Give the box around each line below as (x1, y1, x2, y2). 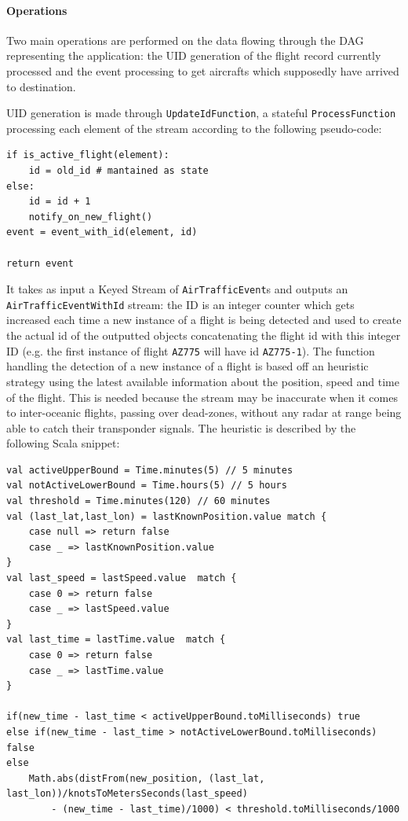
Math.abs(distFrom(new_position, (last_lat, (28, 772, 265, 784)
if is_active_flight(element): (6, 149, 169, 161)
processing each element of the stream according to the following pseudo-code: (6, 120, 382, 136)
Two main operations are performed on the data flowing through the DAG (6, 31, 364, 48)
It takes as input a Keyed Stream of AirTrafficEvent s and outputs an (6, 281, 348, 297)
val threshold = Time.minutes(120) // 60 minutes (6, 495, 271, 507)
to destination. (6, 78, 76, 94)
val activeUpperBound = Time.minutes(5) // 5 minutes (6, 464, 293, 476)
